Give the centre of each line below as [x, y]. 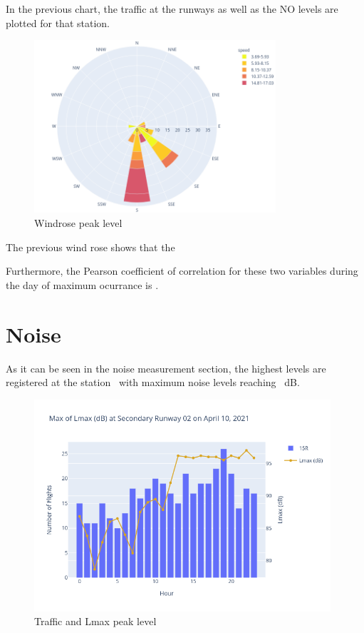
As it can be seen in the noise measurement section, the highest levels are [166, 368]
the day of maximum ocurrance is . [82, 284]
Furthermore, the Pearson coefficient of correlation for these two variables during [182, 271]
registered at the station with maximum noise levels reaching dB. [153, 382]
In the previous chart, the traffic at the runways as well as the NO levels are [172, 9]
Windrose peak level [78, 223]
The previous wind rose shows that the [90, 247]
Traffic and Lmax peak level [95, 621]
